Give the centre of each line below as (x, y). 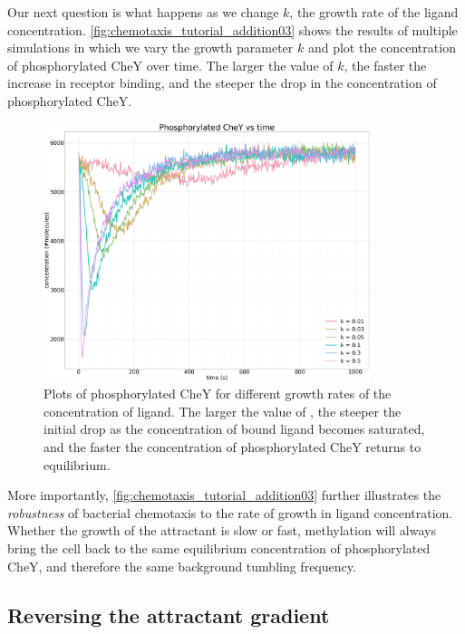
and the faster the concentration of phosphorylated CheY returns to (232, 447)
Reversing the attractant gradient (169, 615)
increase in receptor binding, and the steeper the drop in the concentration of (222, 83)
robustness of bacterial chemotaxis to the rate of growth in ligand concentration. (230, 512)
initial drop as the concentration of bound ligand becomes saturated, (234, 429)
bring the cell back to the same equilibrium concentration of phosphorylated (219, 548)
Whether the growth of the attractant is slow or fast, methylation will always (222, 530)
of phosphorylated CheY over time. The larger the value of (170, 65)
